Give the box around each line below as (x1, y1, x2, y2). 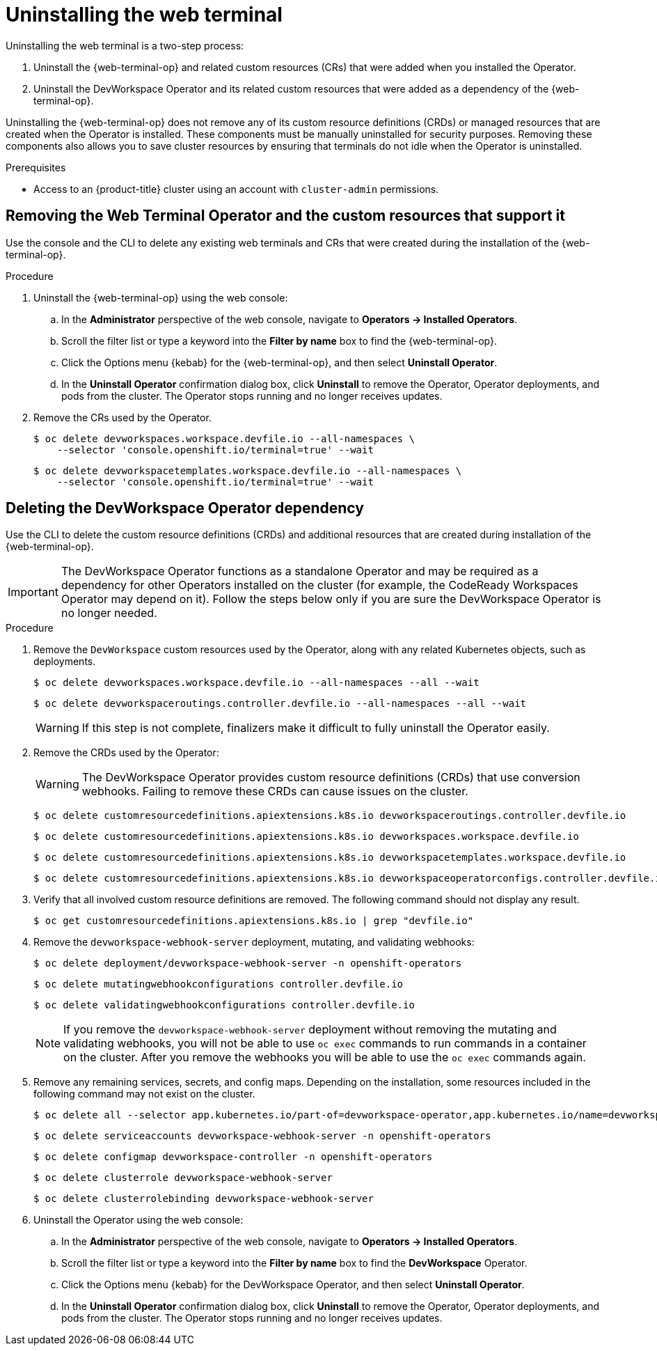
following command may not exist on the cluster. (33, 1088, 255, 1100)
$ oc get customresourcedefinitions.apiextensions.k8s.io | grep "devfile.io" (33, 915, 474, 927)
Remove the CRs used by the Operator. (33, 411, 212, 423)
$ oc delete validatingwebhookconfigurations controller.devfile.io (33, 999, 415, 1011)
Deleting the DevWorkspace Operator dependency (6, 499, 364, 517)
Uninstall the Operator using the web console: (33, 1214, 244, 1226)
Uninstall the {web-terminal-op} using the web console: (33, 291, 288, 304)
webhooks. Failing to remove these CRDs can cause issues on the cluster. (81, 784, 468, 799)
